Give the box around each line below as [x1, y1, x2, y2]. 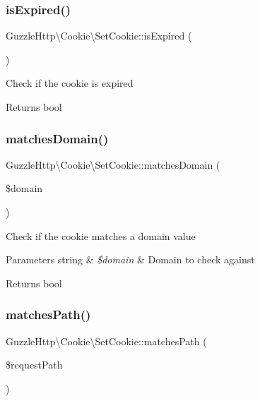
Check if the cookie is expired [6, 76, 134, 90]
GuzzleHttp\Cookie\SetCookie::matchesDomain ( [6, 157, 220, 172]
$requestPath [6, 357, 63, 372]
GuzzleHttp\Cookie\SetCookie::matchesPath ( [6, 333, 207, 348]
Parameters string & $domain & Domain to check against [6, 252, 255, 267]
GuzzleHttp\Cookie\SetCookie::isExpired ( [6, 28, 192, 43]
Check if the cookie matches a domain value [6, 228, 196, 243]
